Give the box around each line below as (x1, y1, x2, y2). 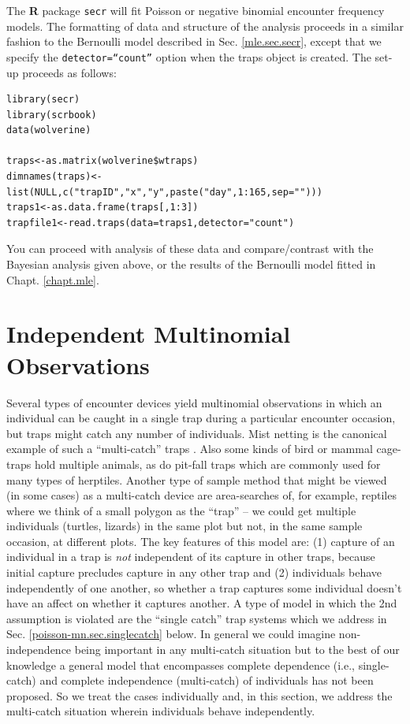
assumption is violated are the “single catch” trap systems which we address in (6, 610, 387, 626)
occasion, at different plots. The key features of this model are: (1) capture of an (6, 533, 395, 549)
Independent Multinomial (6, 317, 291, 350)
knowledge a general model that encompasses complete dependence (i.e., (6, 656, 355, 673)
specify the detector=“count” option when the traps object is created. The (6, 48, 371, 65)
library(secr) (6, 94, 80, 106)
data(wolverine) (6, 124, 91, 136)
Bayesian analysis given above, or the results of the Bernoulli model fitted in (6, 256, 376, 273)
